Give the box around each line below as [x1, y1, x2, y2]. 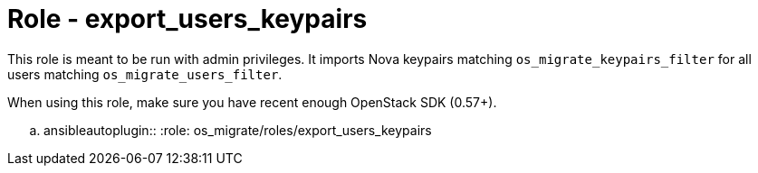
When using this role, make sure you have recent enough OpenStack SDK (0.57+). [7, 94, 497, 110]
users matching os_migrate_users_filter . [7, 66, 283, 82]
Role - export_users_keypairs [7, 4, 368, 34]
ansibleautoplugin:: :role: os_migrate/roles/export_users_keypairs [43, 122, 432, 138]
